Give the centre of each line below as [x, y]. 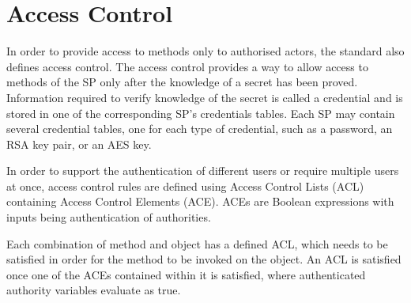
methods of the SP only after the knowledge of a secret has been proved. [182, 82]
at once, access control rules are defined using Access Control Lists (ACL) [185, 186]
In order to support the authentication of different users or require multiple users [203, 170]
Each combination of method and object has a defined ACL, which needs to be [197, 243]
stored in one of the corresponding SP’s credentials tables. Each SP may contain [201, 113]
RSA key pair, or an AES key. [79, 144]
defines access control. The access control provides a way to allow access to [187, 66]
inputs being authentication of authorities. [109, 217]
